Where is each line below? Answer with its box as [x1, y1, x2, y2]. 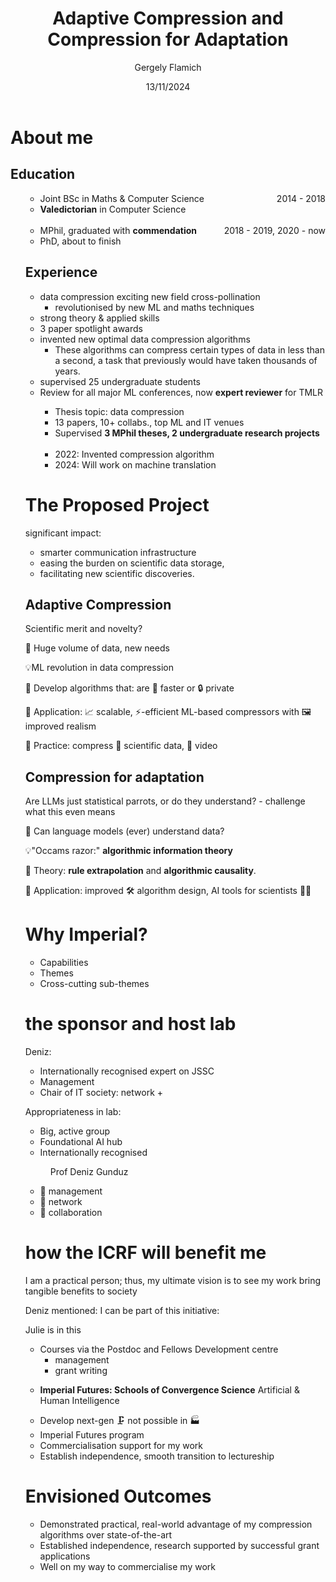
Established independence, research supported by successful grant [39, 1539, 320, 1551]
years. [54, 365, 81, 377]
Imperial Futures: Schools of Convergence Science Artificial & [39, 1383, 300, 1396]
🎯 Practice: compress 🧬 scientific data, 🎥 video [24, 740, 218, 752]
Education [10, 166, 76, 183]
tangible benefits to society [24, 1285, 138, 1297]
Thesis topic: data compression [54, 405, 185, 417]
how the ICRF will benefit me [24, 1242, 267, 1264]
